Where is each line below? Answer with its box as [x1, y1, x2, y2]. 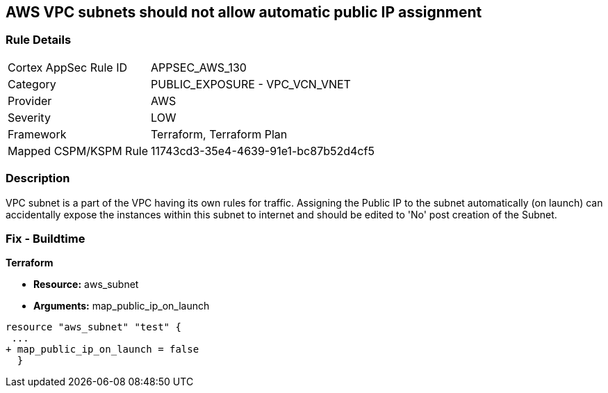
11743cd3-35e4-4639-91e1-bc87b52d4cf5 [151, 143, 375, 158]
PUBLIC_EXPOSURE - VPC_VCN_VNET [151, 77, 351, 91]
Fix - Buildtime [6, 231, 85, 246]
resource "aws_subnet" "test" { [6, 321, 181, 333]
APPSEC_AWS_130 [151, 60, 247, 74]
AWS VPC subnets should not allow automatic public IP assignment [6, 3, 482, 21]
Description [6, 171, 70, 186]
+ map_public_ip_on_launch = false [6, 344, 199, 355]
